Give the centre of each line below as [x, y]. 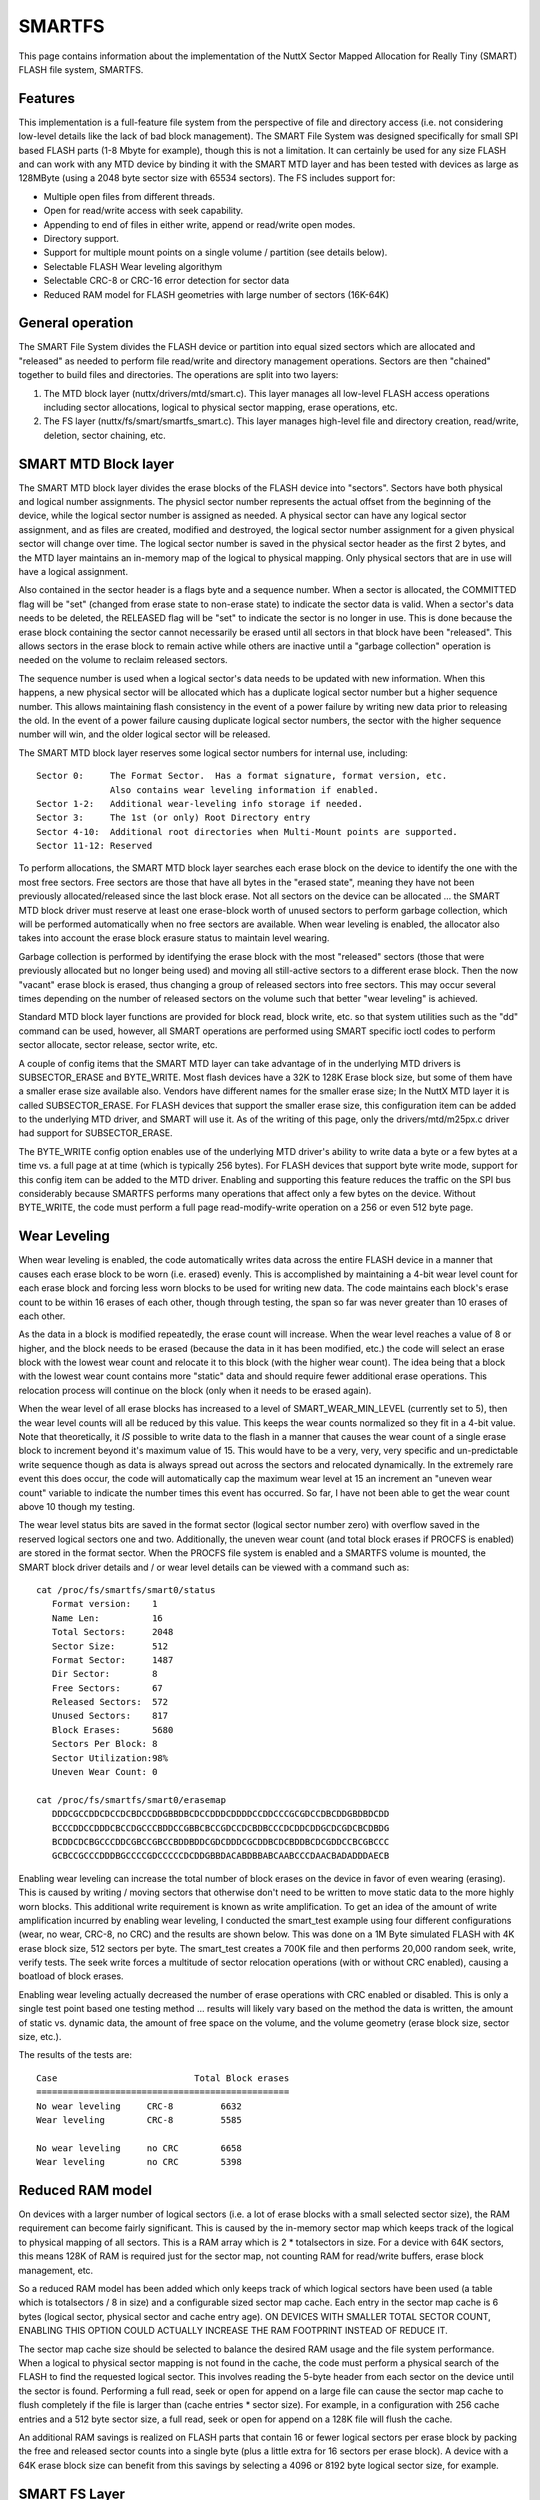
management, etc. [56, 2270]
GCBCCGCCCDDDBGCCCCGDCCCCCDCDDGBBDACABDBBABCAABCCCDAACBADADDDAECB [220, 1856]
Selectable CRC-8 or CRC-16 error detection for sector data [166, 281]
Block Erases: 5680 [112, 1729]
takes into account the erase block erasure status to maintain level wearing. [174, 938]
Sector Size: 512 [110, 1646]
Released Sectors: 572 [110, 1702]
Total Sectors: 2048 [112, 1632]
